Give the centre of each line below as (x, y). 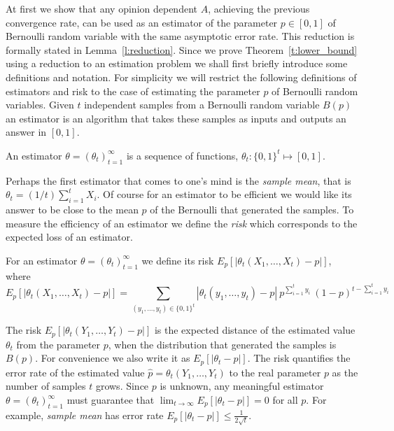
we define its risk (178, 260)
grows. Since (122, 386)
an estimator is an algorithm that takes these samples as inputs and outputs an (176, 118)
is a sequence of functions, (182, 155)
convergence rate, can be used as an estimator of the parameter (142, 22)
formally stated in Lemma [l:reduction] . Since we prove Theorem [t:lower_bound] (182, 49)
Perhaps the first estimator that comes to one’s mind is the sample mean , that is (178, 180)
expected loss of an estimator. (69, 237)
